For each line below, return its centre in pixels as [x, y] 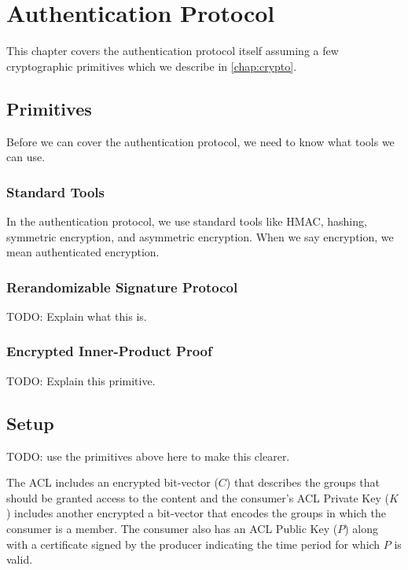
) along [362, 528]
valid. [20, 559]
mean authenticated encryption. [83, 252]
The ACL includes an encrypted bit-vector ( [112, 482]
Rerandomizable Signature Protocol [122, 287]
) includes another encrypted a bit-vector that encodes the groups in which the [196, 513]
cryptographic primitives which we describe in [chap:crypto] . [152, 66]
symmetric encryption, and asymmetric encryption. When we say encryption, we [200, 236]
